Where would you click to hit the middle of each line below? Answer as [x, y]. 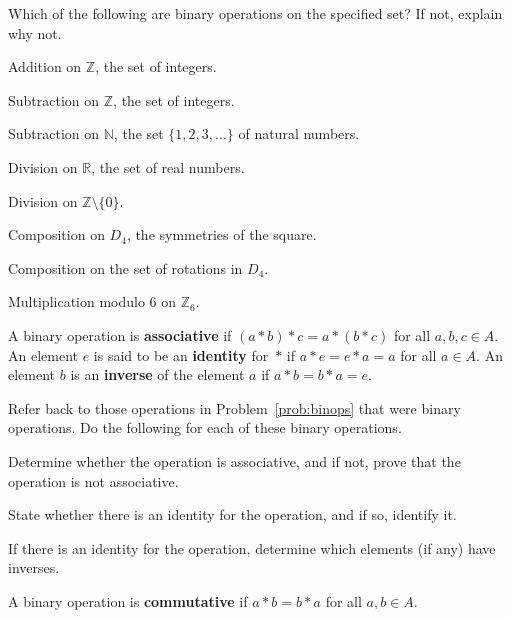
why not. [35, 32]
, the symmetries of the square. [221, 234]
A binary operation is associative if [120, 334]
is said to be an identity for [181, 354]
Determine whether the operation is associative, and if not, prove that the [234, 460]
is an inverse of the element [157, 374]
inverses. [34, 567]
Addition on [45, 66]
